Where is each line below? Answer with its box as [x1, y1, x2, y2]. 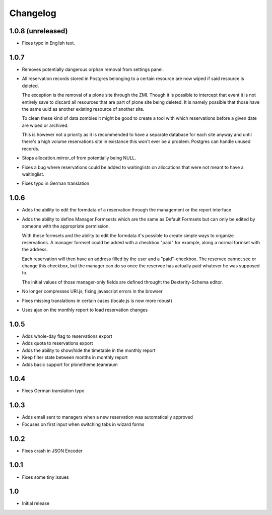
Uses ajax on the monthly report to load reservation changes [22, 307, 148, 313]
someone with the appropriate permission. [22, 223, 110, 229]
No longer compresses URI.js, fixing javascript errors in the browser [22, 288, 163, 295]
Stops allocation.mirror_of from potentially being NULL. [22, 155, 137, 161]
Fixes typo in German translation [22, 180, 90, 186]
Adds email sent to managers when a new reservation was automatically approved [22, 414, 193, 420]
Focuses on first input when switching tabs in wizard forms [22, 421, 145, 427]
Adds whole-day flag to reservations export [22, 333, 113, 339]
